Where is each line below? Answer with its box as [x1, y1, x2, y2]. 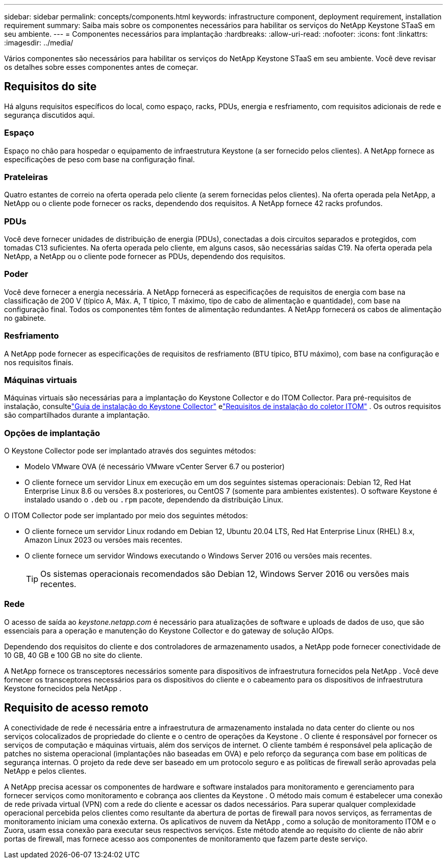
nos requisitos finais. [4, 358, 73, 367]
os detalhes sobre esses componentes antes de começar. [4, 63, 198, 71]
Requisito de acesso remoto [4, 701, 148, 715]
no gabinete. [4, 313, 46, 322]
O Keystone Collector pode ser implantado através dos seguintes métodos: [4, 446, 256, 455]
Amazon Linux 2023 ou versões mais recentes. [24, 536, 183, 545]
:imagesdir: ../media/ [4, 38, 73, 47]
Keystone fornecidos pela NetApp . [4, 683, 121, 693]
